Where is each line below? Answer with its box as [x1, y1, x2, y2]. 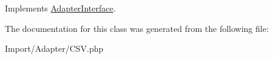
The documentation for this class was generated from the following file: [5, 22, 269, 34]
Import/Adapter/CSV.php [5, 42, 104, 55]
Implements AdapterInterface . [5, 2, 116, 14]
